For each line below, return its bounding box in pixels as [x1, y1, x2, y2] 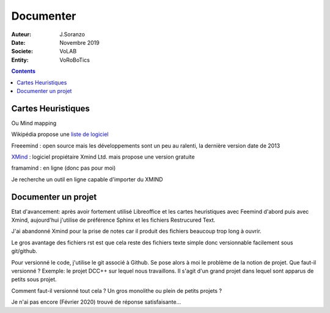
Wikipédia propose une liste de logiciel [11, 130, 109, 138]
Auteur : [11, 31, 32, 38]
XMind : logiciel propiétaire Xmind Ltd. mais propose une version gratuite [11, 153, 195, 160]
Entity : [11, 56, 29, 64]
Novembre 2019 [59, 39, 100, 46]
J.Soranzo [59, 31, 86, 38]
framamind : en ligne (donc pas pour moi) [11, 164, 116, 172]
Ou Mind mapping [11, 119, 57, 127]
